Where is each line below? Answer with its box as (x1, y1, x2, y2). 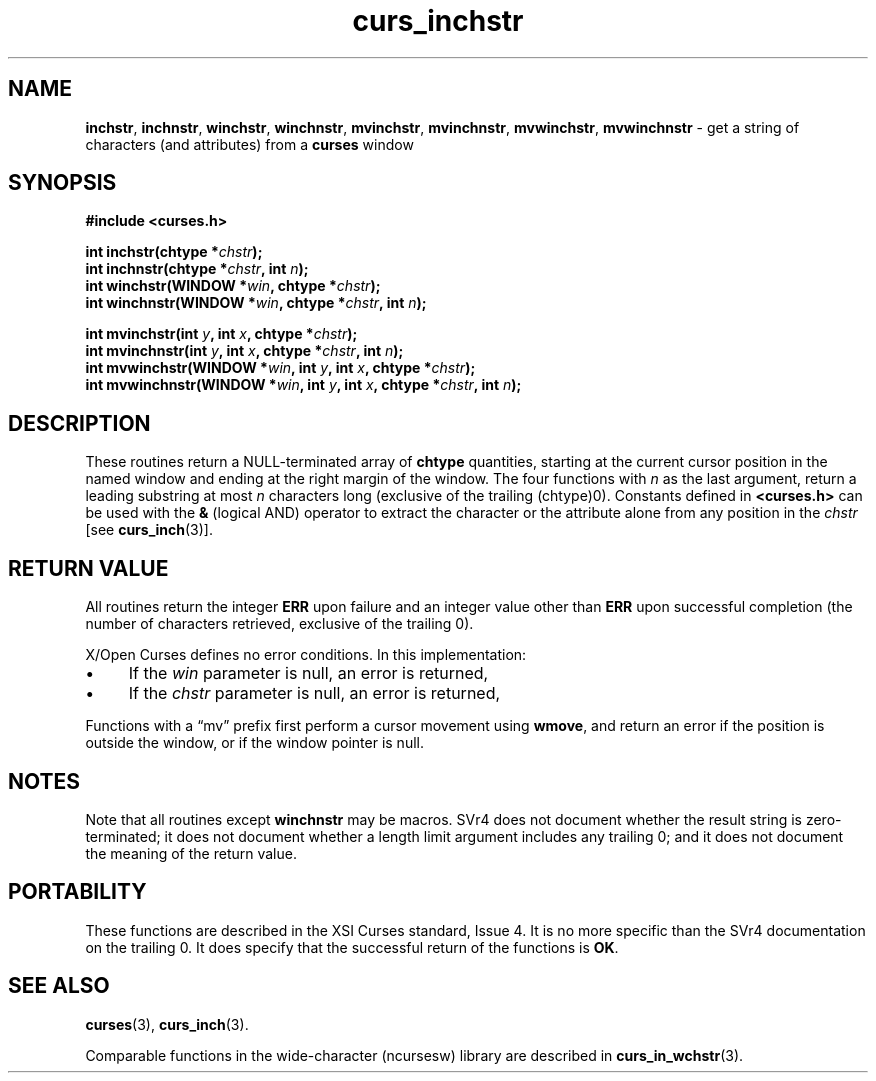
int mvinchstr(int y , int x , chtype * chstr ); (85, 325, 358, 343)
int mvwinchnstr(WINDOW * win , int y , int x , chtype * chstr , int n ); (85, 376, 522, 394)
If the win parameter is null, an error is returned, (128, 663, 489, 684)
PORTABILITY (8, 879, 147, 905)
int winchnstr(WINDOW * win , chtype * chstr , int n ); (85, 294, 427, 312)
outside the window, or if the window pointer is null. (85, 734, 424, 752)
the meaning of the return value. (85, 844, 297, 862)
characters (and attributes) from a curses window (85, 135, 414, 153)
